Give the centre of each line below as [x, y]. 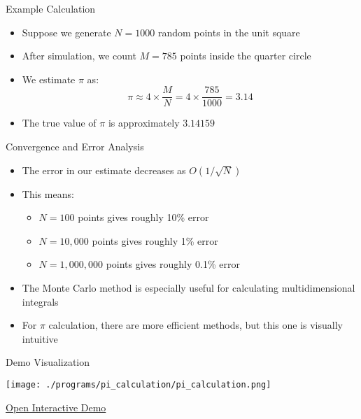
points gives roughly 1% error [155, 240]
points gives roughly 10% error [143, 217]
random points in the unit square [229, 32]
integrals [40, 301]
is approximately [144, 123]
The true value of [59, 123]
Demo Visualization [48, 362]
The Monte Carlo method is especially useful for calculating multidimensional [189, 287]
